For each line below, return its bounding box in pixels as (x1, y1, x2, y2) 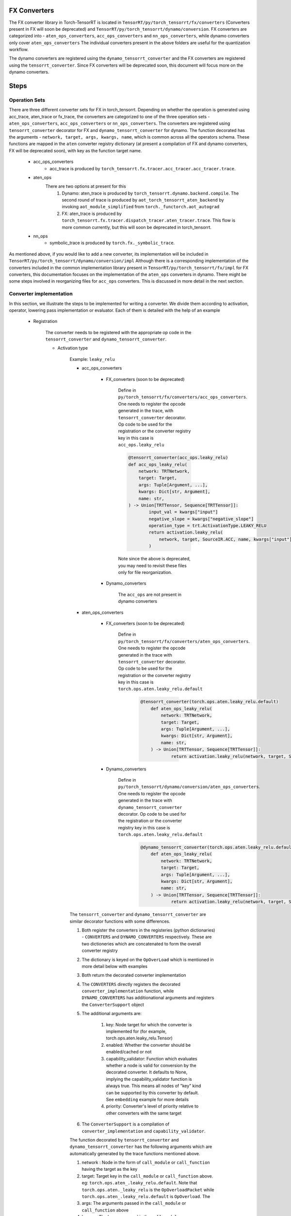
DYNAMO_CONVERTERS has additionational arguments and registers (81, 995, 214, 1001)
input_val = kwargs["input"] (148, 509, 218, 515)
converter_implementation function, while (81, 988, 174, 994)
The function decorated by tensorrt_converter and (69, 1137, 179, 1143)
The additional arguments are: (81, 1011, 142, 1017)
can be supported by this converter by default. (106, 1090, 199, 1095)
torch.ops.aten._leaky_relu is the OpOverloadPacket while (81, 1187, 214, 1193)
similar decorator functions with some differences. (69, 918, 171, 924)
